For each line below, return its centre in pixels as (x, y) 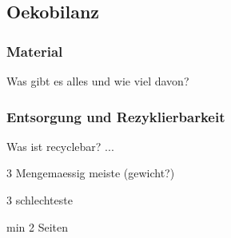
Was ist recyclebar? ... (60, 146)
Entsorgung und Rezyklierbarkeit (116, 116)
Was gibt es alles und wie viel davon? (98, 81)
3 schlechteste (40, 200)
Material (35, 51)
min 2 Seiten (37, 226)
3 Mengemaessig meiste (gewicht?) (91, 173)
